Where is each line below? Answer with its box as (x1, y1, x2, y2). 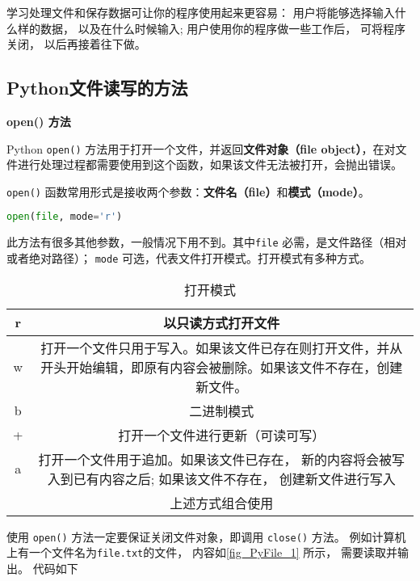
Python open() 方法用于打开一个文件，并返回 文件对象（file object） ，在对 (6, 140, 396, 157)
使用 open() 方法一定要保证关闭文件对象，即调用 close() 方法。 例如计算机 (6, 528, 406, 545)
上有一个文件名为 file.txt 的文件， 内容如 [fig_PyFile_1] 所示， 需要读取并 (6, 544, 397, 561)
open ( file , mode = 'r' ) (6, 211, 123, 223)
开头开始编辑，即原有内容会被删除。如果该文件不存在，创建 (40, 357, 403, 377)
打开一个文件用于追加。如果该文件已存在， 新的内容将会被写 (38, 449, 405, 469)
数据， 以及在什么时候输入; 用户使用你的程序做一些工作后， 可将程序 (40, 19, 405, 36)
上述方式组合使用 (170, 493, 274, 512)
